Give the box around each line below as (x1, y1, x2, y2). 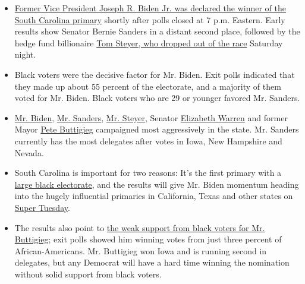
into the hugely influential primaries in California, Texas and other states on (14, 190, 293, 202)
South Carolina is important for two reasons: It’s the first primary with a (14, 166, 282, 179)
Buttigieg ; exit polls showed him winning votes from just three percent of (14, 233, 282, 245)
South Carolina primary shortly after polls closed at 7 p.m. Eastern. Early (14, 13, 285, 26)
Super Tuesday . (14, 201, 70, 213)
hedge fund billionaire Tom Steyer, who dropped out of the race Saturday (14, 36, 283, 49)
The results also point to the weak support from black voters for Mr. (14, 221, 265, 233)
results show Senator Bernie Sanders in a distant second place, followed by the (14, 25, 300, 37)
